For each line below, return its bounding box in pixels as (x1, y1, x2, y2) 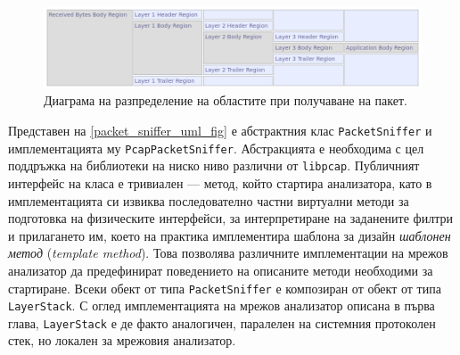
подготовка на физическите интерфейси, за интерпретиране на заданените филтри (8, 209, 453, 227)
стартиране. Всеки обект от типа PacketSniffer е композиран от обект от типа (8, 278, 441, 297)
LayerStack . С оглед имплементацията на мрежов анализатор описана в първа (8, 296, 435, 315)
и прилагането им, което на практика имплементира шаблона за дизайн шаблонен (8, 226, 451, 244)
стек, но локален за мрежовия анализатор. (8, 331, 236, 350)
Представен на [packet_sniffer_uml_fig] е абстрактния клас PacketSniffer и (8, 120, 432, 139)
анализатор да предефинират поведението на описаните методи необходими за (8, 260, 433, 279)
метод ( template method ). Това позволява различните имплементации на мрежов (8, 244, 448, 262)
